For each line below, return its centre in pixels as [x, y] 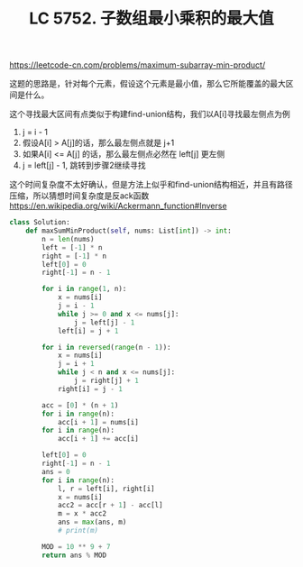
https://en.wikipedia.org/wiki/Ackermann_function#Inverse [118, 206]
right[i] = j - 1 [90, 389]
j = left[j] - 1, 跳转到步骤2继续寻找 [84, 165]
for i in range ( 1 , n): [84, 289]
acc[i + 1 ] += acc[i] [98, 439]
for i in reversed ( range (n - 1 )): [106, 347]
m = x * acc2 [82, 514]
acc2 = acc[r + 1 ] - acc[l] [110, 506]
